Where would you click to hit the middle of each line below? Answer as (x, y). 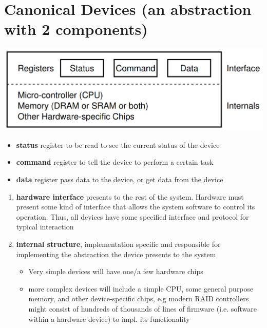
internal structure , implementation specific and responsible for (118, 244)
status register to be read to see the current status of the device (118, 144)
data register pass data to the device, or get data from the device (120, 179)
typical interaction (45, 227)
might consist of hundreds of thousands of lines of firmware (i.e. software (143, 308)
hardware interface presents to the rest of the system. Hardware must (130, 196)
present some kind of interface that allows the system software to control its (136, 207)
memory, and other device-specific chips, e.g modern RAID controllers (139, 298)
